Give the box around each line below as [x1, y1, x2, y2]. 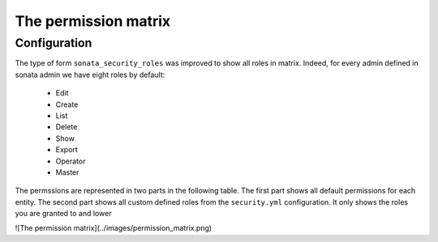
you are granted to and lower [15, 209, 112, 219]
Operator [55, 156, 86, 166]
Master [55, 167, 79, 177]
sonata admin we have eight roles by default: [15, 70, 165, 79]
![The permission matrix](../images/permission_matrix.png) [15, 223, 213, 233]
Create [55, 100, 79, 109]
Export [55, 145, 79, 155]
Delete [55, 122, 78, 132]
